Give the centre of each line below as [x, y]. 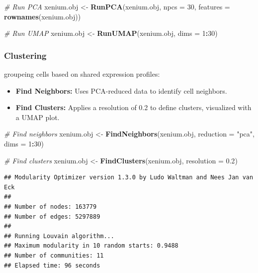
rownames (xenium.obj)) [43, 16]
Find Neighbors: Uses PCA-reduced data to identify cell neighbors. [121, 90]
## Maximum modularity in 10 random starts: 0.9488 [91, 246]
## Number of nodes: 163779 [50, 206]
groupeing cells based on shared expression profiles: [82, 74]
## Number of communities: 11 [54, 255]
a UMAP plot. [38, 117]
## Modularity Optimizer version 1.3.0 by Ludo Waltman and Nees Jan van [129, 178]
